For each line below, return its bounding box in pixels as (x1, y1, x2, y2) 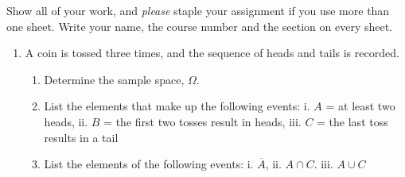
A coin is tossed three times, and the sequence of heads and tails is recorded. (25, 44, 399, 61)
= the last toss (317, 113, 388, 129)
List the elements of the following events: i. (44, 156, 254, 172)
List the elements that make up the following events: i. (44, 98, 310, 114)
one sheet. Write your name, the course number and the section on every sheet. (6, 17, 393, 34)
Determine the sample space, (44, 71, 185, 87)
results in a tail (44, 129, 119, 145)
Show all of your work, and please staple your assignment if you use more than (6, 2, 390, 18)
